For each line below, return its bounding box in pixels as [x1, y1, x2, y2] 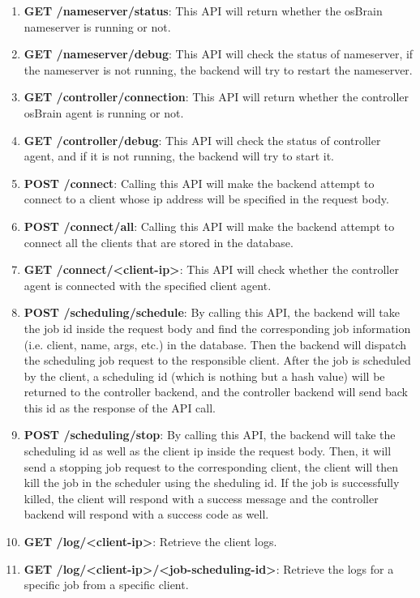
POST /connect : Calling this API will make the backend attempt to [24, 174, 375, 191]
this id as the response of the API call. [24, 399, 216, 416]
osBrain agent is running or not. [24, 104, 184, 121]
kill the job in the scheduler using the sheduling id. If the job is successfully [24, 474, 400, 491]
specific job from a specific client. [24, 576, 189, 593]
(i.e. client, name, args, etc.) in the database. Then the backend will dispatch [24, 335, 406, 352]
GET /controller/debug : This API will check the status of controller [24, 131, 381, 148]
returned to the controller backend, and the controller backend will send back [24, 383, 409, 400]
